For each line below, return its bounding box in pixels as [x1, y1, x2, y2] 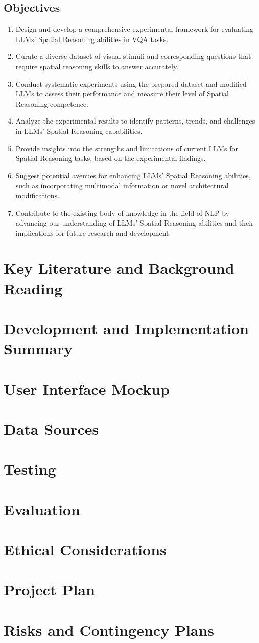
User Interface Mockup [4, 378, 170, 399]
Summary [4, 338, 73, 359]
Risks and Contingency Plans [4, 619, 215, 640]
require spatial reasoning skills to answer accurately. [15, 61, 179, 71]
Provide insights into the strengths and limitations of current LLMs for [15, 143, 239, 153]
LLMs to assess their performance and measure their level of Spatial [15, 88, 229, 99]
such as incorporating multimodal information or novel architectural [15, 180, 229, 191]
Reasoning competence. [15, 98, 88, 109]
